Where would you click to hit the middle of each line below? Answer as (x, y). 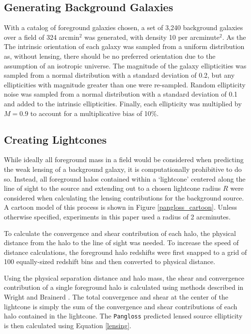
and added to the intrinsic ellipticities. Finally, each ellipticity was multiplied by (123, 103)
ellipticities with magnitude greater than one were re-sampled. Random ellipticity (125, 84)
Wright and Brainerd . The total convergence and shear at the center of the (116, 297)
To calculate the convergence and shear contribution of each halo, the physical (120, 233)
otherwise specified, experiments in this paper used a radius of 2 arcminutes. (117, 216)
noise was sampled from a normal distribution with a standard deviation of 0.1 (121, 94)
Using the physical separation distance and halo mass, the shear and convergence (124, 277)
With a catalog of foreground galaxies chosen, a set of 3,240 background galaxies (124, 27)
